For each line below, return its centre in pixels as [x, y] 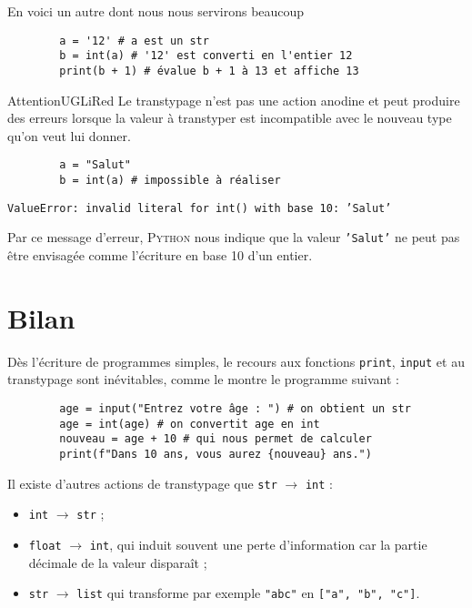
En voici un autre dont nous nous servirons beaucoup [156, 11]
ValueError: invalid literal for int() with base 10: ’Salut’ [200, 208]
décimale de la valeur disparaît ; [118, 562]
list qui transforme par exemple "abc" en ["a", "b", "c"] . [248, 593]
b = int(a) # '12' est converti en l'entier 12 [206, 56]
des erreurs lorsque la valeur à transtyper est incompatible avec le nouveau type [230, 118]
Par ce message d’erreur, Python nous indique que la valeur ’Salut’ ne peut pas [234, 237]
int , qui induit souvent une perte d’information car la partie [258, 544]
